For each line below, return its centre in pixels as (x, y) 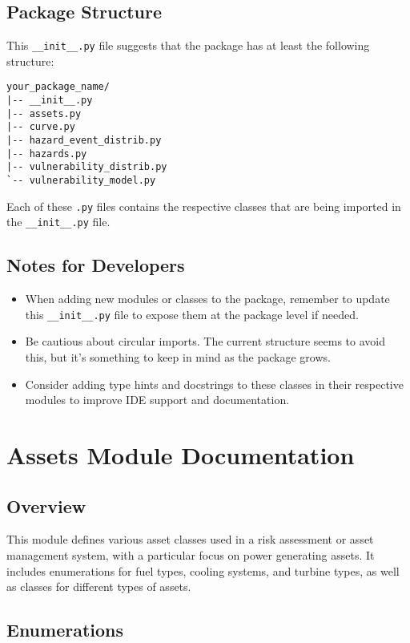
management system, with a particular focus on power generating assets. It (191, 555)
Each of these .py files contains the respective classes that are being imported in (204, 206)
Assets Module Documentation (181, 455)
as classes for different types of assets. (99, 586)
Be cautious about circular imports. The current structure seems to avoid (205, 341)
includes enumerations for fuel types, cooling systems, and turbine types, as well (203, 570)
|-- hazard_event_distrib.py (84, 141)
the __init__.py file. (58, 222)
